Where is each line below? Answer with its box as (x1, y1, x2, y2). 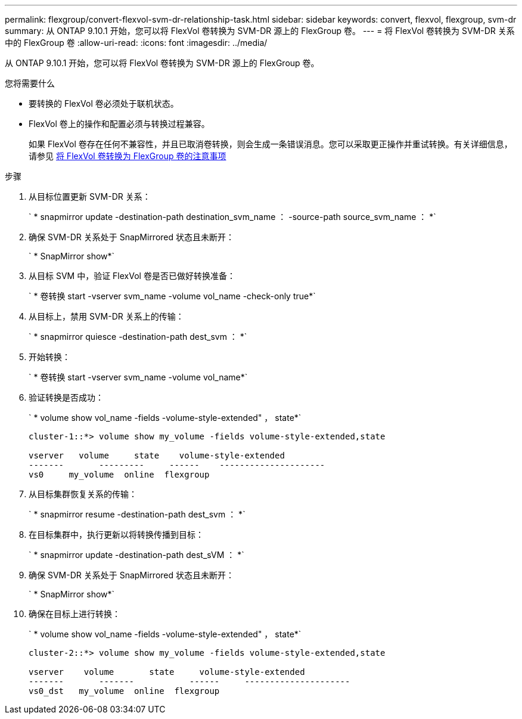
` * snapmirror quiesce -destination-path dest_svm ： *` (29, 331, 247, 342)
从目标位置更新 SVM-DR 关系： (29, 191, 151, 202)
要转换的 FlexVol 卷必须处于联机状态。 (29, 98, 179, 109)
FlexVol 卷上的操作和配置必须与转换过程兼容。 (29, 119, 210, 129)
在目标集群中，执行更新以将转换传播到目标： (29, 529, 204, 540)
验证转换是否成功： (29, 392, 104, 402)
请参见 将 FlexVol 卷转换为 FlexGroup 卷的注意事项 (29, 151, 226, 161)
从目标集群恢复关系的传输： (29, 489, 137, 499)
